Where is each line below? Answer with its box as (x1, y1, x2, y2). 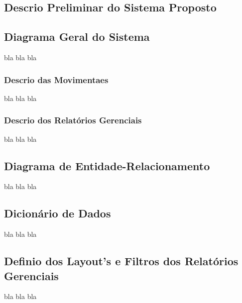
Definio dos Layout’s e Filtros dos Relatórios (4, 253, 239, 269)
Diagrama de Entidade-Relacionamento (4, 158, 210, 173)
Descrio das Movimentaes (4, 73, 109, 86)
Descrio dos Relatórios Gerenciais (4, 114, 142, 126)
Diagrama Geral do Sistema (4, 29, 150, 44)
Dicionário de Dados (4, 205, 111, 221)
